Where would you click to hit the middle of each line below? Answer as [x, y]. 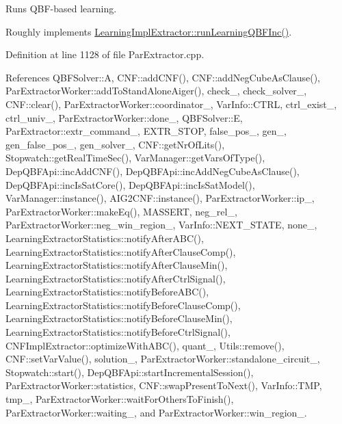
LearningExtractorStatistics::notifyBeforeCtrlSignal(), [118, 332]
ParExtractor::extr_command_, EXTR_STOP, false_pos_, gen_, [146, 131]
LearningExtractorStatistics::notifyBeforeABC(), [107, 292]
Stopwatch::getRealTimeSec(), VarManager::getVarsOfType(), [135, 158]
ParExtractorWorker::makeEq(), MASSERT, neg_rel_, [121, 211]
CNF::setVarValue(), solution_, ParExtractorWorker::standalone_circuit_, [163, 359]
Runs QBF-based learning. [61, 8]
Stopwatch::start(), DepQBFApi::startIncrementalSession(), [130, 372]
